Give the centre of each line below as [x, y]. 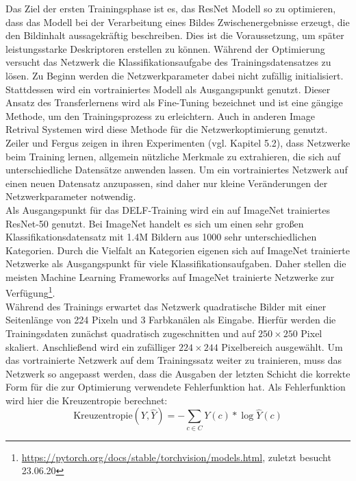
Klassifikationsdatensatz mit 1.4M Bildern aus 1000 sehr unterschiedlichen [161, 237]
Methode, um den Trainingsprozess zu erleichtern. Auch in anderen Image [160, 115]
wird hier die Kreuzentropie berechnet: [87, 400]
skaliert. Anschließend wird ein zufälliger [91, 346]
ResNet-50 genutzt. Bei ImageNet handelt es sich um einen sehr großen [155, 223]
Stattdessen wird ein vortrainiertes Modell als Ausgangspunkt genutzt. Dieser [168, 89]
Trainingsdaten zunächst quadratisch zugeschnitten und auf [130, 333]
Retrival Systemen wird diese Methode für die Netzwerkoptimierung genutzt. [167, 129]
